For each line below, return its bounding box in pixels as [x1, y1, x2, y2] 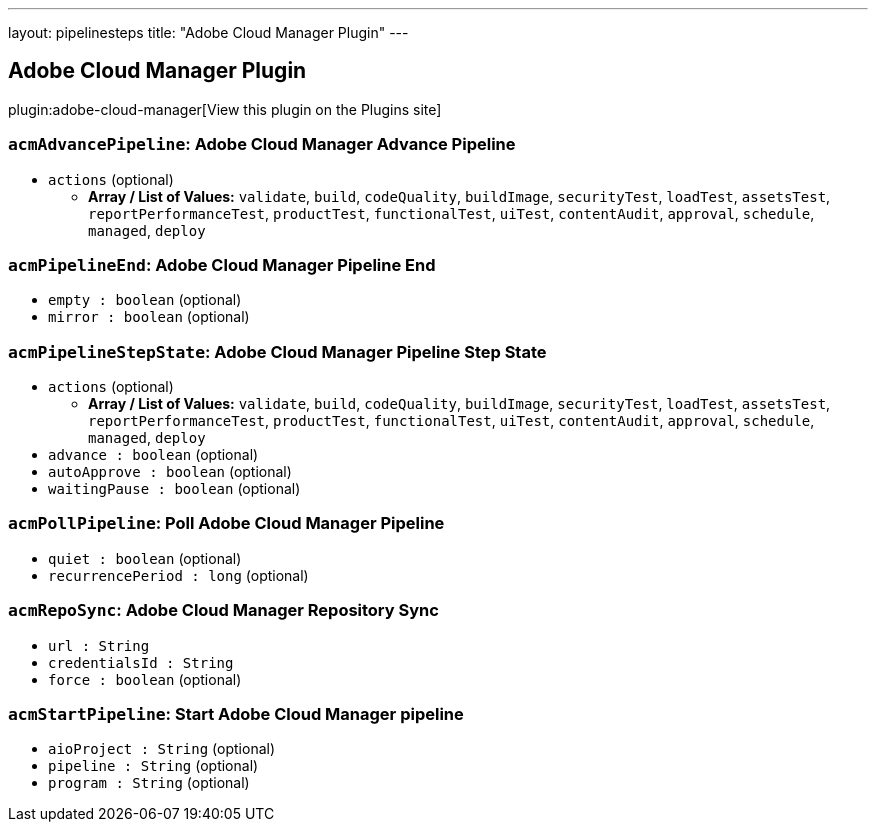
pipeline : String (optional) [48, 757, 259, 775]
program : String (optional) [48, 774, 250, 792]
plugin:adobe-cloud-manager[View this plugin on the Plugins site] [8, 100, 442, 118]
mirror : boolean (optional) [48, 308, 250, 326]
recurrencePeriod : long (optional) [48, 566, 309, 584]
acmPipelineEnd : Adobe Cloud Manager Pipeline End [8, 254, 436, 275]
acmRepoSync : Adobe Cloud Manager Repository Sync [8, 600, 439, 621]
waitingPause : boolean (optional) [48, 480, 301, 498]
